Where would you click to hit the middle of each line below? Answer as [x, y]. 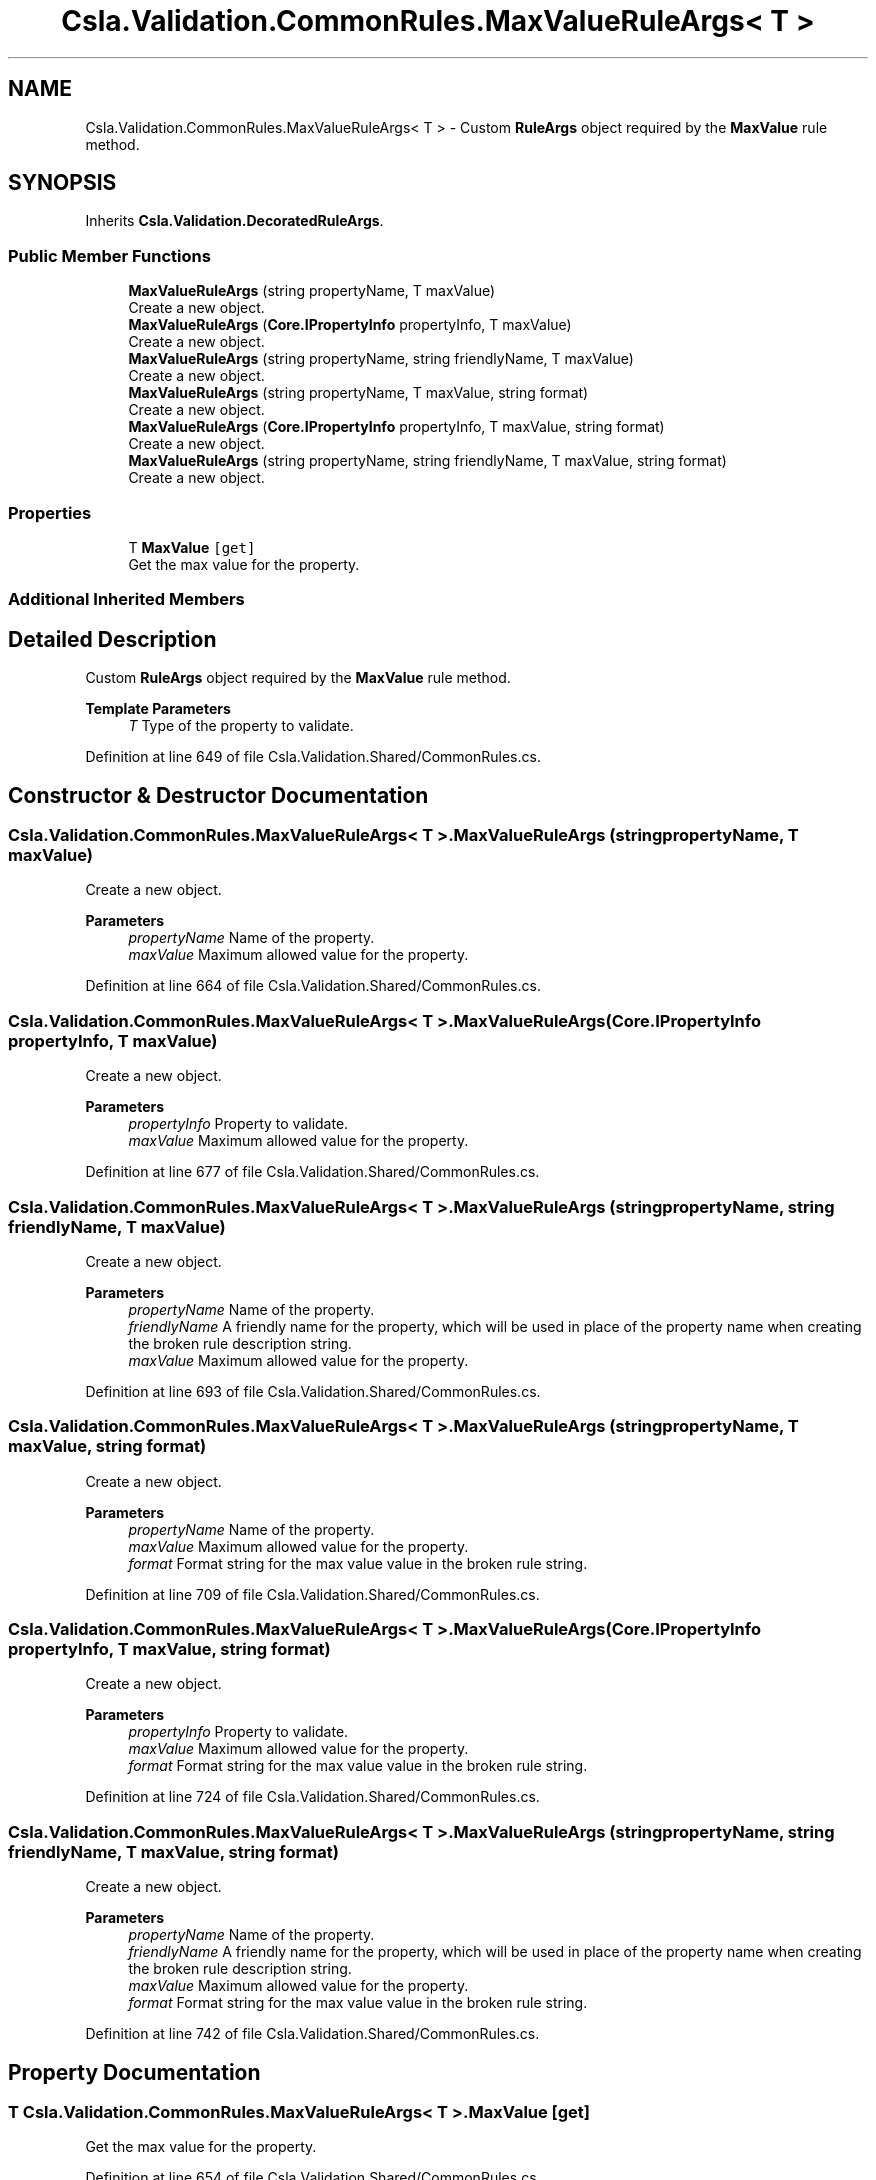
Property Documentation [134, 2072]
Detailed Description [112, 639]
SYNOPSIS [62, 183]
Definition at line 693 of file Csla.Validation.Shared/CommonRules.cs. [313, 1391]
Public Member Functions [109, 255]
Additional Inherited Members [126, 599]
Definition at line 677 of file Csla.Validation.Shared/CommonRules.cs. [312, 1172]
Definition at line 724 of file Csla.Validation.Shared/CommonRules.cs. [312, 1797]
